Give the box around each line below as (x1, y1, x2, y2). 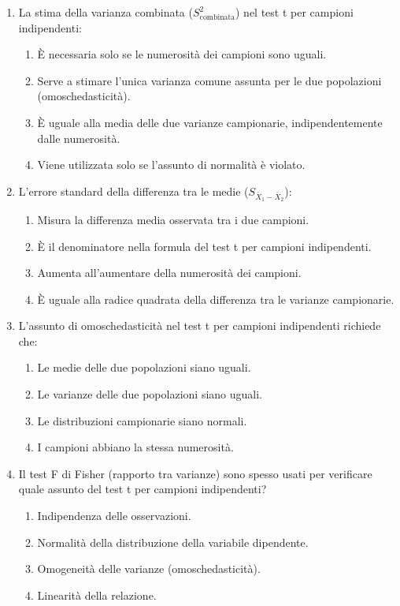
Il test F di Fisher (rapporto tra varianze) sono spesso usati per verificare (18, 465, 372, 481)
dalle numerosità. (37, 129, 120, 146)
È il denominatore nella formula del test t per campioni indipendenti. (37, 238, 372, 254)
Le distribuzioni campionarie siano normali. (37, 412, 247, 428)
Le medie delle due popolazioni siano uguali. (37, 359, 251, 376)
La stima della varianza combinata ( (18, 4, 193, 20)
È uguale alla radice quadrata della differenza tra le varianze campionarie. (37, 290, 394, 307)
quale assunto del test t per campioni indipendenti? (18, 481, 267, 497)
